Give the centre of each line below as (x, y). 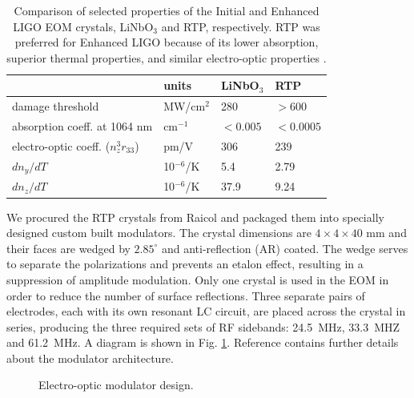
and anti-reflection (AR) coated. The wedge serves (285, 248)
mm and (386, 233)
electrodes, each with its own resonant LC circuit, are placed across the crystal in (206, 311)
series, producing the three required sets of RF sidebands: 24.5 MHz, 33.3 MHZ (203, 326)
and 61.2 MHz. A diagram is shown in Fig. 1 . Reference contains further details (203, 342)
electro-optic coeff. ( (61, 145)
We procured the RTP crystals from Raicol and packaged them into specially (195, 217)
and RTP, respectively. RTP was (241, 26)
